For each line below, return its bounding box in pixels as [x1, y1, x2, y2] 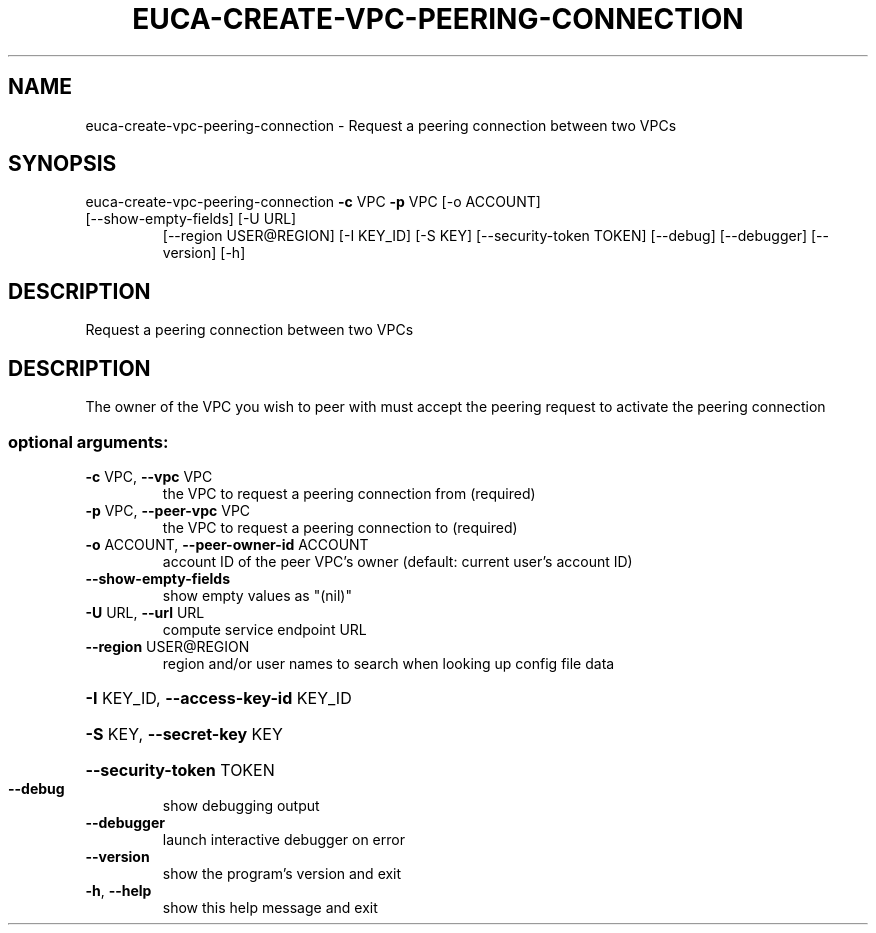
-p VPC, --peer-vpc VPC [85, 501, 251, 519]
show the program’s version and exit [162, 864, 402, 882]
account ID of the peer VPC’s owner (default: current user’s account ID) [162, 552, 633, 570]
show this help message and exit [162, 898, 378, 916]
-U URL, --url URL [85, 603, 205, 621]
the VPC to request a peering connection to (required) [162, 518, 518, 536]
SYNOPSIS [8, 151, 117, 177]
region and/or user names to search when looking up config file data [162, 654, 615, 672]
